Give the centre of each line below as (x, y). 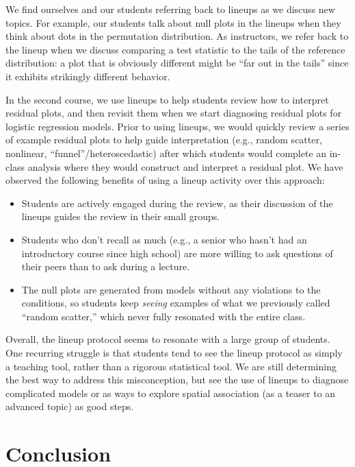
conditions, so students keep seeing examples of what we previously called (176, 303)
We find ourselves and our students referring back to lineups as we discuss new (170, 9)
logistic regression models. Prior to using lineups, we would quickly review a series (177, 126)
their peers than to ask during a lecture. (106, 266)
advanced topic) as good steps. (70, 406)
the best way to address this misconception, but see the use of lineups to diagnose (177, 380)
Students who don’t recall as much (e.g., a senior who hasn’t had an (164, 239)
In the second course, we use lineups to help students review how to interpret (167, 99)
